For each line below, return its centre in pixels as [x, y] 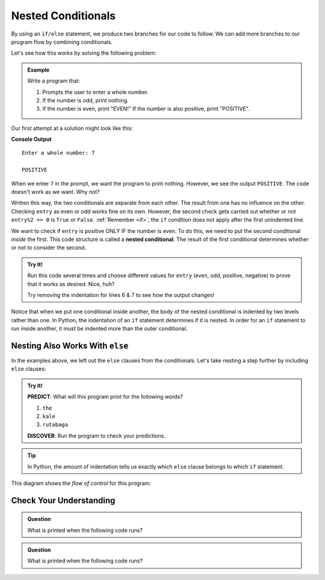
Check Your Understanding [63, 500]
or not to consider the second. [49, 248]
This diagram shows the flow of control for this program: [81, 483]
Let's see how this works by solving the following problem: [84, 53]
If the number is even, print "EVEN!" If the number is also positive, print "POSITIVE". [146, 109]
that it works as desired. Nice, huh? [71, 284]
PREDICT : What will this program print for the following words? [105, 397]
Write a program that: [54, 81]
